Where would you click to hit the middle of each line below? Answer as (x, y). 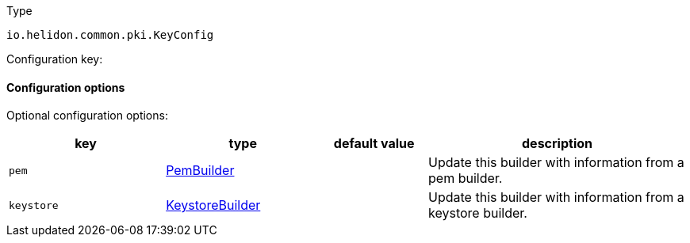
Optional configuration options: (87, 116)
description (557, 144)
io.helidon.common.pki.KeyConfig (110, 35)
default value (374, 144)
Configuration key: (55, 59)
